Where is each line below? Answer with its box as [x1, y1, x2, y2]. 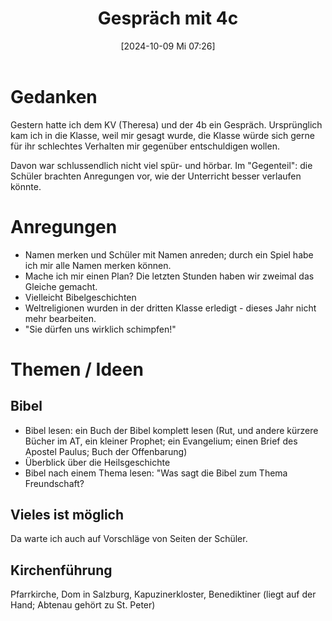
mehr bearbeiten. [24, 312, 97, 324]
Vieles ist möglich [10, 507, 125, 524]
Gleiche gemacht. [24, 280, 98, 292]
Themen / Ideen [10, 358, 144, 381]
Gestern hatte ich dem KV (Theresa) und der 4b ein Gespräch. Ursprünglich [10, 118, 323, 131]
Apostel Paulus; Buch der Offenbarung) [24, 445, 188, 457]
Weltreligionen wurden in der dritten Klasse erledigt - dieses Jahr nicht [24, 302, 317, 314]
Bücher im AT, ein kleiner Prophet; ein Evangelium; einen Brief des [24, 435, 298, 447]
